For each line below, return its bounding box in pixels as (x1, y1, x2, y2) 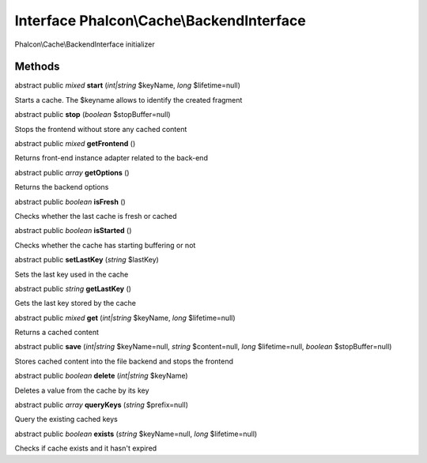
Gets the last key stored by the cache (14, 299, 136, 308)
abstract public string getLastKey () (14, 284, 132, 293)
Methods (14, 60, 60, 73)
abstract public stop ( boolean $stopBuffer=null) (14, 110, 171, 119)
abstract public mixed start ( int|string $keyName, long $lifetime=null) (14, 81, 240, 90)
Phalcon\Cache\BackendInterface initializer (14, 40, 155, 49)
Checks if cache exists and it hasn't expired (14, 443, 157, 454)
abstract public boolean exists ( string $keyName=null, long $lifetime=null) (14, 429, 258, 439)
